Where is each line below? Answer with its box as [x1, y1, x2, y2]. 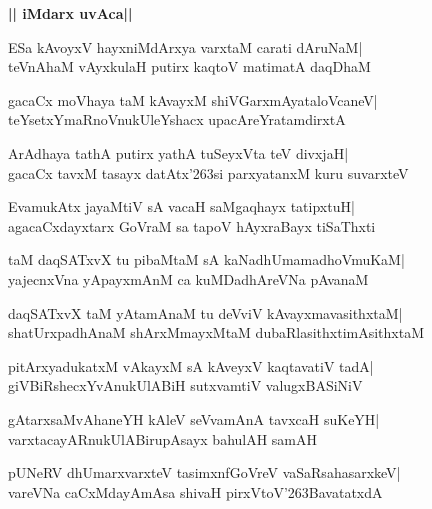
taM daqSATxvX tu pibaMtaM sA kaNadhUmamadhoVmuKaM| [8, 249, 405, 270]
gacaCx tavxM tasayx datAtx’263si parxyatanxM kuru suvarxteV [8, 162, 409, 183]
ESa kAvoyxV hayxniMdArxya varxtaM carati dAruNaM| [8, 36, 363, 57]
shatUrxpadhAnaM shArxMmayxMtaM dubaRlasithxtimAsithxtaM [8, 322, 425, 343]
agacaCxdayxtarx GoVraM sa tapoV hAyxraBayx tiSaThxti [8, 215, 376, 236]
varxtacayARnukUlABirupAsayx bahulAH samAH [8, 428, 318, 449]
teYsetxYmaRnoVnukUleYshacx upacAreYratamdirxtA [8, 109, 346, 130]
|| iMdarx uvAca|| [8, 3, 133, 23]
